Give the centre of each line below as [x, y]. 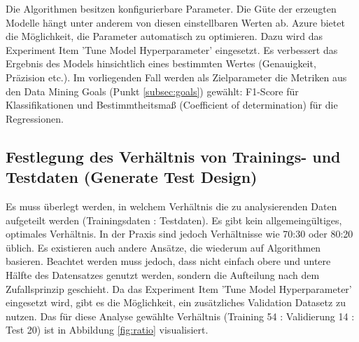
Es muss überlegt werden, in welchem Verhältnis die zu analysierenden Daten [171, 206]
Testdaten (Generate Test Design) [132, 177]
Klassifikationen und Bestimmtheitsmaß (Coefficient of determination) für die [172, 105]
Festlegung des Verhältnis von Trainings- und [173, 156]
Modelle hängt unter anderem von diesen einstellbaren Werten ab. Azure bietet [175, 22]
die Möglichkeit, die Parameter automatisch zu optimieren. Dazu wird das [164, 36]
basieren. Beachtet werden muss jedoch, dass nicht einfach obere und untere [168, 261]
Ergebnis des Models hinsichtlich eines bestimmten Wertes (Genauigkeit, [161, 63]
